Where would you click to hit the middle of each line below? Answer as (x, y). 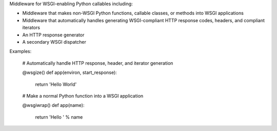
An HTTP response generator (53, 35)
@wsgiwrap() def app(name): (53, 105)
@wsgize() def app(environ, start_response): (70, 72)
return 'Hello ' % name (59, 117)
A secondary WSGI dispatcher (54, 42)
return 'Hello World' (56, 84)
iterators (31, 28)
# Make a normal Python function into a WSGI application (83, 96)
